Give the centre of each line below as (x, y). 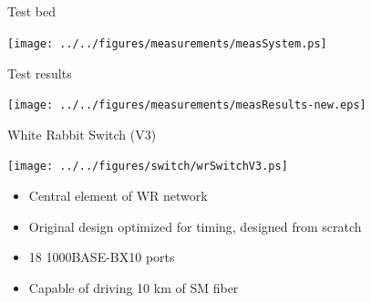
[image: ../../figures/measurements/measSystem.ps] (167, 43)
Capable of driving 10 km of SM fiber (134, 287)
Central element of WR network (118, 196)
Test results (40, 73)
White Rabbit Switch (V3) (82, 134)
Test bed (31, 11)
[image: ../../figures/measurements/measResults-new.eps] (187, 105)
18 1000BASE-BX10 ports (102, 257)
